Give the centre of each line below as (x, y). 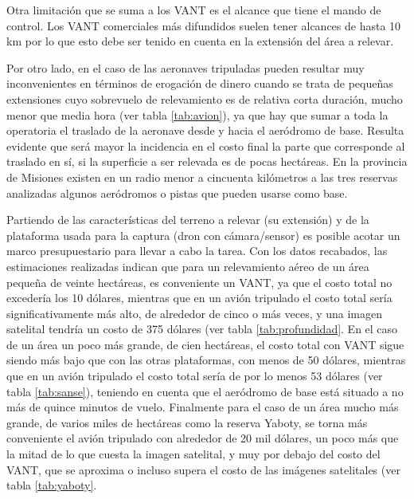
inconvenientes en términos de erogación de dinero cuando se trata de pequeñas (200, 83)
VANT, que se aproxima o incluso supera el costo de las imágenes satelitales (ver (203, 469)
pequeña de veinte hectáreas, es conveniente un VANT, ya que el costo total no (199, 282)
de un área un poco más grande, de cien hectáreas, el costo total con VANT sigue (205, 344)
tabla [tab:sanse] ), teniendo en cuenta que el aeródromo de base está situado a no (205, 391)
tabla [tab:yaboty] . (52, 485)
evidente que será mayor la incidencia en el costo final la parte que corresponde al (206, 145)
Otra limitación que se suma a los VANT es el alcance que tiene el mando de (194, 10)
